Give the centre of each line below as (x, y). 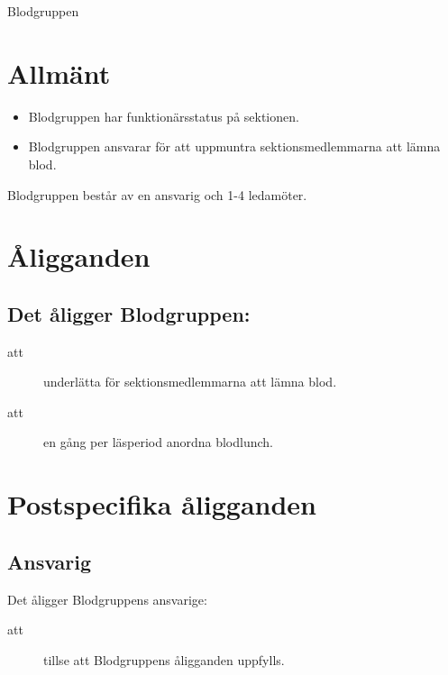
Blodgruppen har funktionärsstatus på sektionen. (164, 116)
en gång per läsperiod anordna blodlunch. (158, 442)
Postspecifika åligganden (162, 504)
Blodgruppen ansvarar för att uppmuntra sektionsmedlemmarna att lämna (234, 146)
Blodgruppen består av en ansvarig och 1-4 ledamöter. (157, 194)
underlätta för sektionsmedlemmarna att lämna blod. (190, 382)
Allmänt (59, 73)
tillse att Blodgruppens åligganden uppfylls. (164, 659)
